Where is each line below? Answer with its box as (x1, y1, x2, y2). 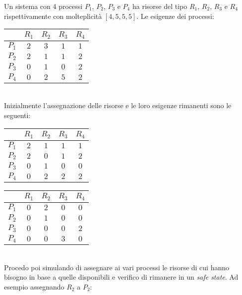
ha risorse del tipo (132, 1, 187, 11)
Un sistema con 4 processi (4, 1, 83, 11)
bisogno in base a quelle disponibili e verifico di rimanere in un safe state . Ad (4, 272, 239, 282)
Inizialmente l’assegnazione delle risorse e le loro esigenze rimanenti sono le (4, 100, 232, 111)
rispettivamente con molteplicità (4, 10, 102, 21)
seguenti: (4, 110, 31, 120)
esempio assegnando (4, 281, 64, 292)
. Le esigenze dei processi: (136, 10, 214, 21)
